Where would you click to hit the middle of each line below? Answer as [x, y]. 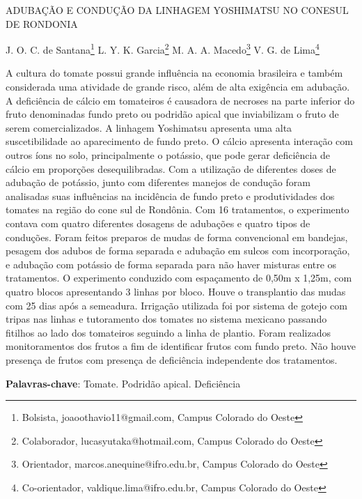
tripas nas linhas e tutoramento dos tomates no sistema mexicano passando [166, 319]
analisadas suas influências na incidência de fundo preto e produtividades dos [170, 195]
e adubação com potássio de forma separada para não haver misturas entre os [171, 264]
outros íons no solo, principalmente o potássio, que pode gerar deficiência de [168, 155]
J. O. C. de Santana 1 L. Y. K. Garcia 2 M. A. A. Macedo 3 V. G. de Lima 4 [163, 48]
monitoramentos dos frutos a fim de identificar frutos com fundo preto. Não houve [181, 346]
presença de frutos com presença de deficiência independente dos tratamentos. [172, 359]
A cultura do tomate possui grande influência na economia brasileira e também [174, 73]
